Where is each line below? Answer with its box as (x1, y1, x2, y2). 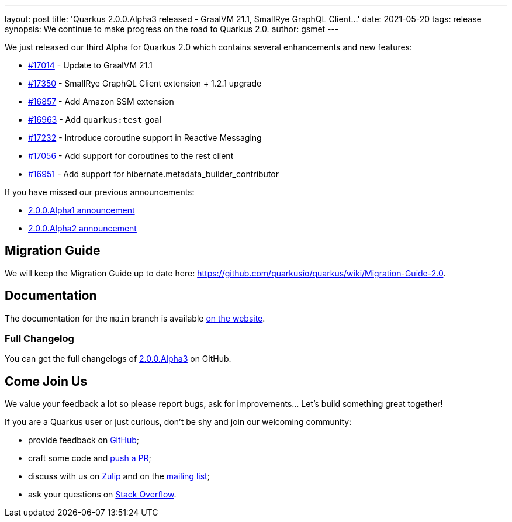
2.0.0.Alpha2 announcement (28, 223, 137, 233)
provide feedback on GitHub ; (28, 435, 140, 445)
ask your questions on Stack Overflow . (28, 489, 177, 500)
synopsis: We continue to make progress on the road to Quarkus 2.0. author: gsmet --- (5, 24, 339, 34)
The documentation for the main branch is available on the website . (5, 313, 265, 323)
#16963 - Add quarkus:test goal (28, 115, 161, 125)
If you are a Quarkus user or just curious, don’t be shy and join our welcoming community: (5, 417, 352, 427)
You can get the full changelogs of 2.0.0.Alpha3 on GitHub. (5, 354, 231, 364)
